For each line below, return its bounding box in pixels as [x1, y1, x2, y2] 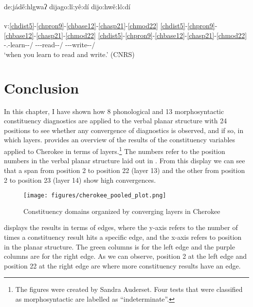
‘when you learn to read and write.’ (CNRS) [4, 49, 135, 59]
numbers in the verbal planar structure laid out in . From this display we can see [4, 155, 245, 166]
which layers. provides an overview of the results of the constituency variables [4, 134, 235, 145]
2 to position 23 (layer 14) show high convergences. [4, 174, 156, 185]
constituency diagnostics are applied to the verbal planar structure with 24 [4, 115, 227, 126]
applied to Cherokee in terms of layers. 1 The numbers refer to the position [4, 145, 225, 156]
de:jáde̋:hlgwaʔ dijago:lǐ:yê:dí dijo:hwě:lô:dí [4, 1, 130, 11]
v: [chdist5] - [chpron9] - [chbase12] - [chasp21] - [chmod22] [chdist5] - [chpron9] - [4, 20, 217, 31]
